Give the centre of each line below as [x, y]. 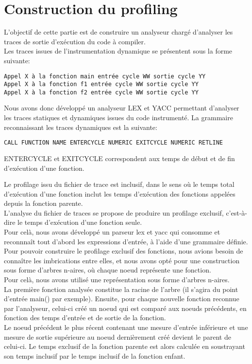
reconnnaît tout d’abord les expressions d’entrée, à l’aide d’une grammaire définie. [126, 241]
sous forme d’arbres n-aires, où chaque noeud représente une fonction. [108, 270]
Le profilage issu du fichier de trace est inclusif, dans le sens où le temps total [119, 184]
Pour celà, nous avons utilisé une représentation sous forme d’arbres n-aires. [117, 280]
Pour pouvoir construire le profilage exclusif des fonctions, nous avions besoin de [124, 251]
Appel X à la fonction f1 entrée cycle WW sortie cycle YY [101, 84]
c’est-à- [236, 212]
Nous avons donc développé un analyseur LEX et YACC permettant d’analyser [122, 108]
